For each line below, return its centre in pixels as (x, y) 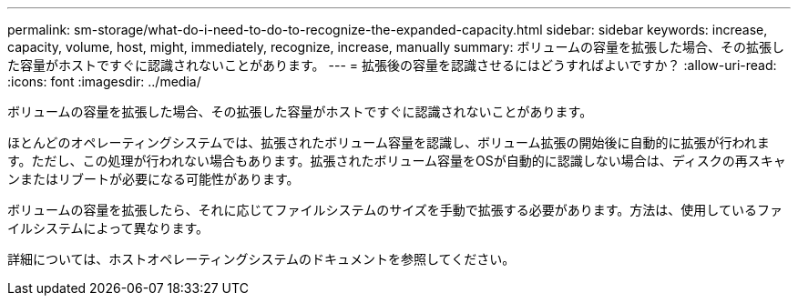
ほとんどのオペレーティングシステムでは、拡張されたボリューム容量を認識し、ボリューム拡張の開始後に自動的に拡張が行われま (389, 142)
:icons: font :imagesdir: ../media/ (104, 81)
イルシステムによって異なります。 (108, 228)
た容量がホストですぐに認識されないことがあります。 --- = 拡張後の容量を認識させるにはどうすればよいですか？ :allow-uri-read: (392, 65)
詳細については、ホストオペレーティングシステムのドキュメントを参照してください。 (261, 259)
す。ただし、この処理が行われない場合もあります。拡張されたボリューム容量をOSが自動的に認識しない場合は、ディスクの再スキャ (397, 161)
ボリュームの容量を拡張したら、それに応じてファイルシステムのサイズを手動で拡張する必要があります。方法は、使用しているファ (395, 210)
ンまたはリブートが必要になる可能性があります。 (153, 179)
